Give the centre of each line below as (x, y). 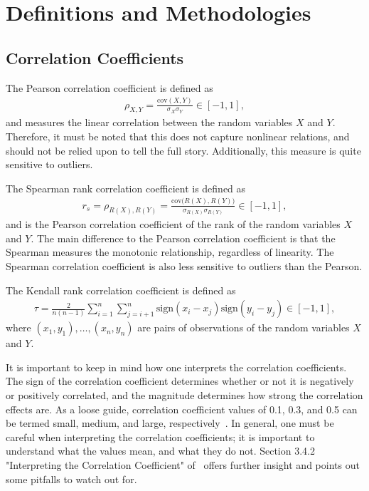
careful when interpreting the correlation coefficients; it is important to (160, 436)
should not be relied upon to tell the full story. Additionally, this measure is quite (183, 150)
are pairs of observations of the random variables (244, 327)
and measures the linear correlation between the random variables (149, 122)
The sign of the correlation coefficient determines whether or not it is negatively (180, 381)
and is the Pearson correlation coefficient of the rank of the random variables (173, 224)
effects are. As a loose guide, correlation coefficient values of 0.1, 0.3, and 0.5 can (182, 409)
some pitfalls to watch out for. (71, 479)
